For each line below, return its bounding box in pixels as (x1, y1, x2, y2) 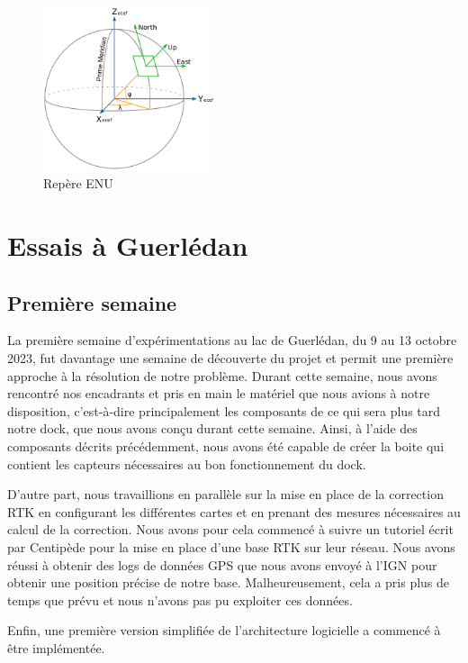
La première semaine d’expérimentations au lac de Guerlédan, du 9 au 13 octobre (7, 331, 457, 350)
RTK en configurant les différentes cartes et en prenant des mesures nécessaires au (7, 502, 461, 521)
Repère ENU (43, 174, 113, 193)
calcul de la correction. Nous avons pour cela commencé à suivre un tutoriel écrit (7, 520, 454, 539)
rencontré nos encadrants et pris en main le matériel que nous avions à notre (7, 384, 430, 403)
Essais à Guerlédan (7, 227, 248, 264)
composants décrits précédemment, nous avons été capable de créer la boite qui (7, 437, 445, 456)
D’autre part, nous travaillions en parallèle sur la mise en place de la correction (7, 485, 444, 504)
